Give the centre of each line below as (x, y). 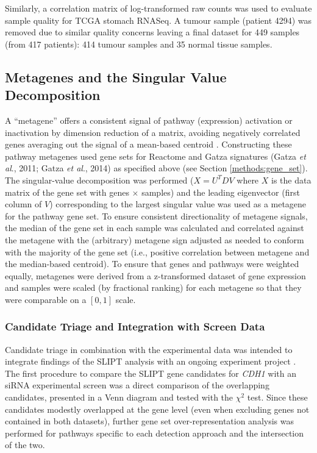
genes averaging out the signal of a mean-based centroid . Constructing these (148, 144)
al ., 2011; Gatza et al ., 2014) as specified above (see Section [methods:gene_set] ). (156, 168)
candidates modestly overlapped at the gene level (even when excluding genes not (157, 409)
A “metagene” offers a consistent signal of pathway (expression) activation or (149, 120)
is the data (291, 180)
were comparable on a (46, 299)
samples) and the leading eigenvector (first (221, 192)
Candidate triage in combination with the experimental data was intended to (149, 349)
